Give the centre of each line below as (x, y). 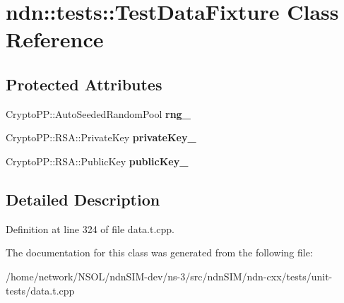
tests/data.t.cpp (40, 290)
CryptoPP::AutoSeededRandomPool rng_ (98, 113)
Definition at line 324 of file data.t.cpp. (90, 228)
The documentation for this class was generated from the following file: (159, 252)
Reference (55, 39)
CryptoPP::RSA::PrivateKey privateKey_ (101, 137)
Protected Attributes (84, 84)
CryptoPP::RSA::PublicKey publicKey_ (97, 161)
